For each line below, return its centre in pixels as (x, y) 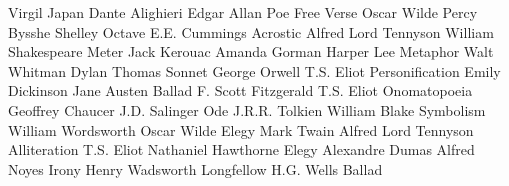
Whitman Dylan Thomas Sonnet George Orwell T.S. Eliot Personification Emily (254, 70)
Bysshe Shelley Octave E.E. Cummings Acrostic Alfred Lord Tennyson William (251, 31)
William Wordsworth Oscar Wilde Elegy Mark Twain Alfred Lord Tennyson (241, 129)
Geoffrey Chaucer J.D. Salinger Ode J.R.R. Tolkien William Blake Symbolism (247, 109)
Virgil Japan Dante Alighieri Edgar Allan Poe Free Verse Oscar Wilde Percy (243, 12)
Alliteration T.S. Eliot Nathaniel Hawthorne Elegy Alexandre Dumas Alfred (241, 149)
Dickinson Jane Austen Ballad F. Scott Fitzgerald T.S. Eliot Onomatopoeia (240, 90)
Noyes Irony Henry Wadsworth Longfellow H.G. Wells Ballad (195, 168)
